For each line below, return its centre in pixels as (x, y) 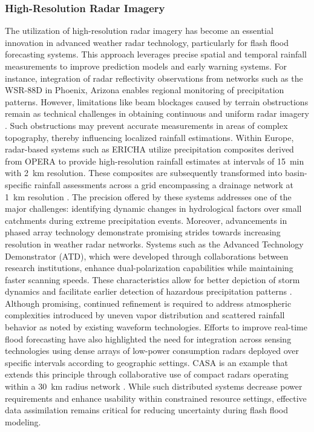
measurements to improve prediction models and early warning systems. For (146, 66)
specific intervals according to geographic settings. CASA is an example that (146, 362)
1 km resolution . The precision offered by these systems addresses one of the (148, 196)
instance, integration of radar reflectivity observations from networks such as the (154, 78)
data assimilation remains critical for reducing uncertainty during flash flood (147, 410)
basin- (296, 173)
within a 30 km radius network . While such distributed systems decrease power (154, 386)
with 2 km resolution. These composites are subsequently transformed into (144, 173)
